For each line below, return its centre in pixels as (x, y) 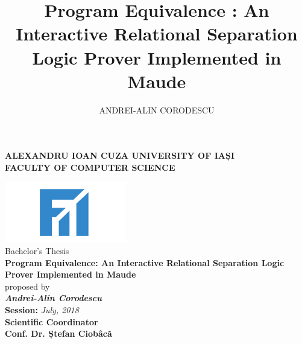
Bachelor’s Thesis (37, 251)
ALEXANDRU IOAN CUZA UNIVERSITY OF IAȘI (120, 155)
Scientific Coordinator (52, 321)
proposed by (27, 286)
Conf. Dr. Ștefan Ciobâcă (58, 333)
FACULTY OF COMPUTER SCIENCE (90, 167)
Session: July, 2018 (42, 310)
